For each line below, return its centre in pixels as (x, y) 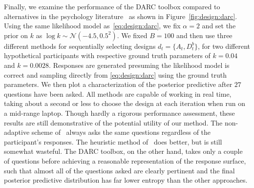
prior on (16, 35)
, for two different (224, 46)
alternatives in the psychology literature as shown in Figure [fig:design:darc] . (121, 16)
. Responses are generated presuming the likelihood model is (139, 65)
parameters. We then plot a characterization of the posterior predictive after (118, 84)
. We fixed (132, 35)
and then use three (204, 35)
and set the (219, 26)
